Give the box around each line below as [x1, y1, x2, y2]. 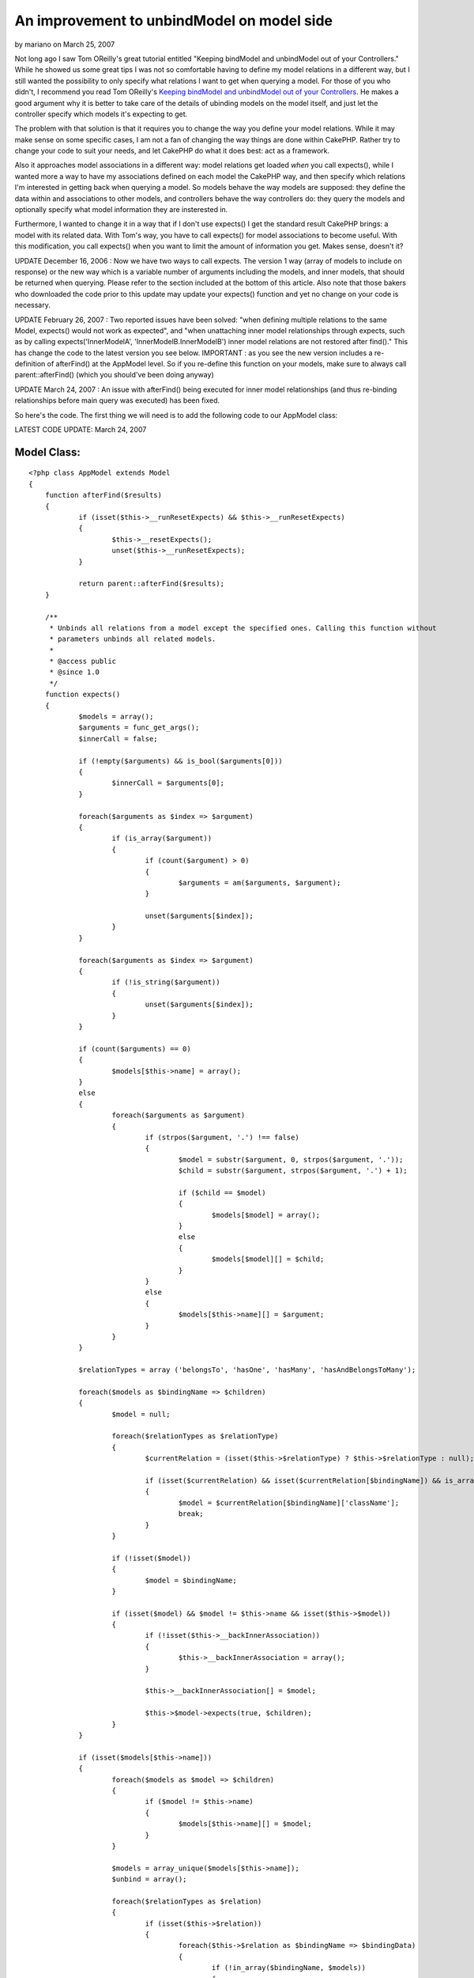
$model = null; [111, 1409, 171, 1419]
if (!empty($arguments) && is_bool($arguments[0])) [78, 756, 284, 765]
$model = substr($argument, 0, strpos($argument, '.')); [178, 1155, 404, 1164]
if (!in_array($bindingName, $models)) [211, 1963, 367, 1972]
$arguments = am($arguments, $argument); [178, 878, 341, 887]
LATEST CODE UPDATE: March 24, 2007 [14, 425, 147, 434]
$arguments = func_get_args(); [78, 723, 200, 732]
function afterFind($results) [44, 491, 162, 500]
